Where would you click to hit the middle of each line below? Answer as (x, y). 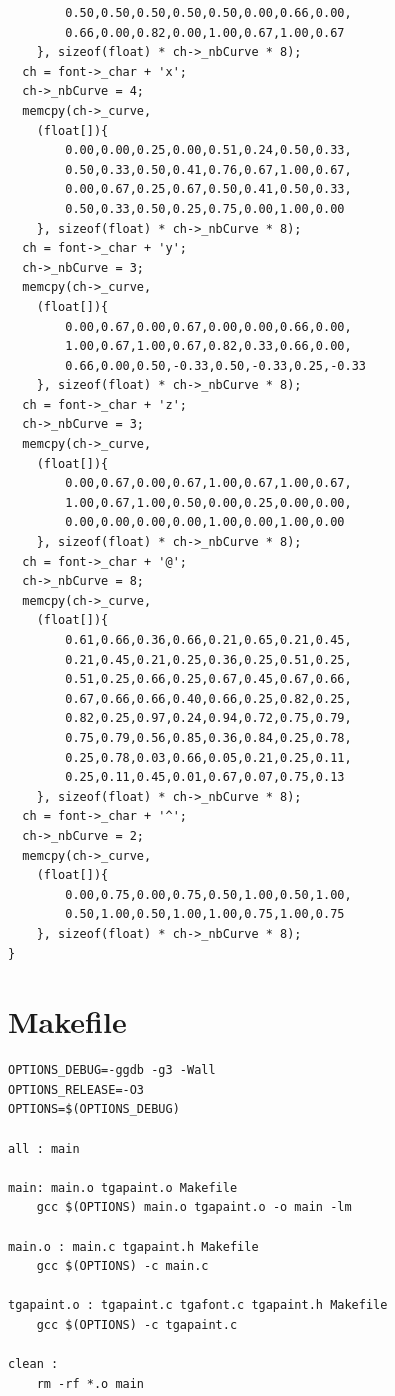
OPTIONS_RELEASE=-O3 (76, 1089)
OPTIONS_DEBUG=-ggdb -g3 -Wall (112, 1070)
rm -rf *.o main (90, 1383)
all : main (44, 1148)
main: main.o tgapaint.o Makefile (123, 1187)
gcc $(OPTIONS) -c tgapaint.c (137, 1324)
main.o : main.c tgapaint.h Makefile (133, 1246)
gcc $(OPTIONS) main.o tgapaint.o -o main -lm (194, 1207)
